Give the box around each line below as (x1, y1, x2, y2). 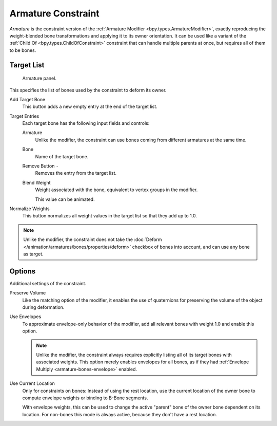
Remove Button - (22, 163, 59, 169)
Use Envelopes (9, 313, 42, 320)
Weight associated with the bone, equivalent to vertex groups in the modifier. (35, 187, 198, 193)
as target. (23, 251, 44, 257)
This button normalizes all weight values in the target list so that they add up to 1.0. (22, 213, 197, 219)
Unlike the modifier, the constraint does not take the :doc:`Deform (23, 236, 162, 243)
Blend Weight (22, 179, 51, 186)
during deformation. (22, 304, 65, 310)
